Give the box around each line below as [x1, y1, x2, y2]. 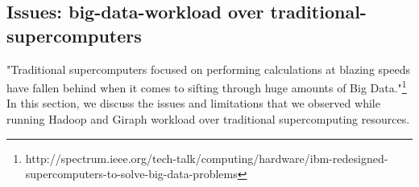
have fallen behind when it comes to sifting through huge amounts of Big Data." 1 [6, 77, 407, 96]
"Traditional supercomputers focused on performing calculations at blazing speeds [6, 60, 410, 77]
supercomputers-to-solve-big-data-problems [25, 165, 238, 182]
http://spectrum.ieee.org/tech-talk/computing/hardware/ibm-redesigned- [25, 149, 388, 166]
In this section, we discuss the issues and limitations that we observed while [6, 95, 380, 112]
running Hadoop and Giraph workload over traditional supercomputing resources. [6, 111, 410, 128]
